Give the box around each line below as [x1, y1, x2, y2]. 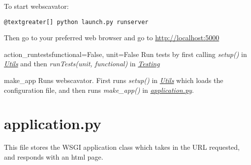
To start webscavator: [4, 1, 69, 11]
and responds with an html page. [4, 151, 103, 162]
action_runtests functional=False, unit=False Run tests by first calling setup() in [4, 49, 247, 59]
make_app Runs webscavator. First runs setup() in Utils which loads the [4, 75, 223, 85]
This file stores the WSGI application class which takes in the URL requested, [4, 142, 240, 152]
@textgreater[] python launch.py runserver [4, 18, 149, 26]
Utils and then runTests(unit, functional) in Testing [4, 58, 160, 69]
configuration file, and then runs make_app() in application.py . [4, 84, 194, 95]
